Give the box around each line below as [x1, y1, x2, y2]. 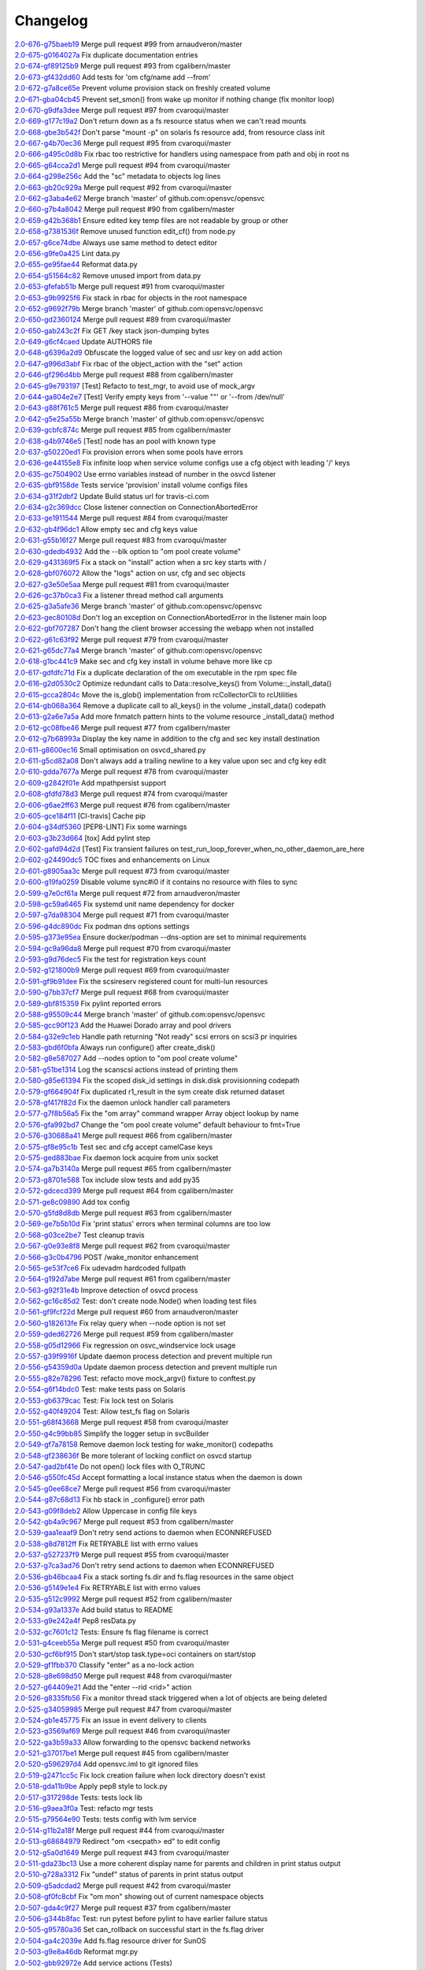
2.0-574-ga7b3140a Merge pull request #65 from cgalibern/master [14, 1164, 232, 1173]
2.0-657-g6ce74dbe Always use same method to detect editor [14, 237, 218, 247]
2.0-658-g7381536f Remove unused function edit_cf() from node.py [14, 227, 236, 236]
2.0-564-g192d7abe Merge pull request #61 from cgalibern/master [14, 1274, 231, 1284]
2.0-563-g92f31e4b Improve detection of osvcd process [14, 1285, 198, 1295]
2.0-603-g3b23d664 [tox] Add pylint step [14, 833, 151, 842]
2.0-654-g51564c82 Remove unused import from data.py [14, 270, 201, 280]
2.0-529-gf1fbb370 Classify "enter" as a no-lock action [14, 1660, 194, 1670]
